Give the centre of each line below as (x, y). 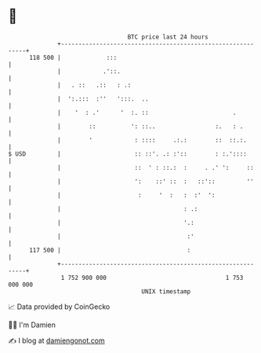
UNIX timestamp (166, 291)
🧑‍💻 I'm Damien (32, 325)
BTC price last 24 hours (168, 37)
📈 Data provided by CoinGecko (59, 307)
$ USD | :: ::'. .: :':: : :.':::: (127, 154)
